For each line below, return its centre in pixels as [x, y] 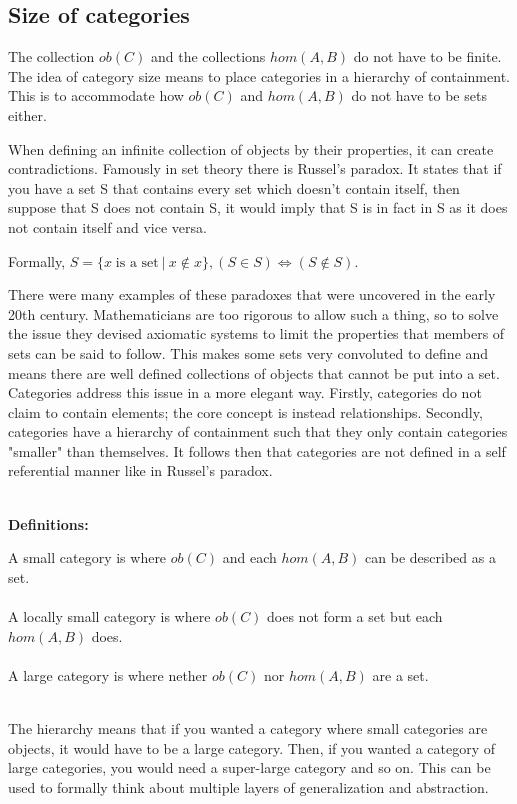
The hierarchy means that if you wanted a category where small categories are [248, 728]
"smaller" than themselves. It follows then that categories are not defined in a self [257, 450]
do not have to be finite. [427, 56]
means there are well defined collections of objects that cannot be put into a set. [254, 372]
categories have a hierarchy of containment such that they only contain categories [258, 431]
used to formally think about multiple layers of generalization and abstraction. [248, 786]
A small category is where [87, 557]
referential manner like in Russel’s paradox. [140, 470]
